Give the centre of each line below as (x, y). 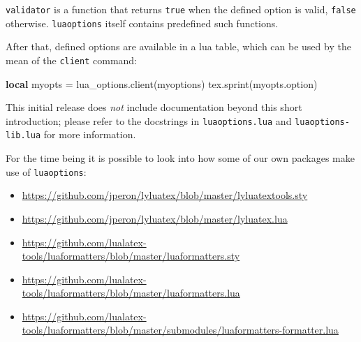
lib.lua (23, 136)
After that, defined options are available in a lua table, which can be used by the (178, 46)
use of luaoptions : (46, 171)
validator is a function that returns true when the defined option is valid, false (181, 9)
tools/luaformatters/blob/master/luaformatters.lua (131, 293)
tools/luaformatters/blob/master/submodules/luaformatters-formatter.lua (180, 330)
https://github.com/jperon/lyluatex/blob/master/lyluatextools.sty (165, 195)
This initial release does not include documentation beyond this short (154, 107)
